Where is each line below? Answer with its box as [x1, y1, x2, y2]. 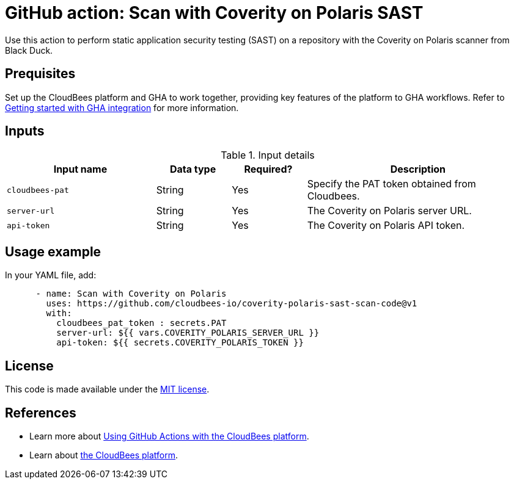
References [5, 405, 76, 421]
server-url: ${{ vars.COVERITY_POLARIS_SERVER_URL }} [56, 328, 320, 338]
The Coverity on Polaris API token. [307, 219, 465, 232]
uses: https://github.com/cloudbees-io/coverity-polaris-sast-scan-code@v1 [46, 298, 417, 309]
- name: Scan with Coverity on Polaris [35, 289, 227, 299]
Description [390, 163, 446, 176]
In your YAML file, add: [5, 270, 97, 281]
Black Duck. [5, 45, 53, 56]
